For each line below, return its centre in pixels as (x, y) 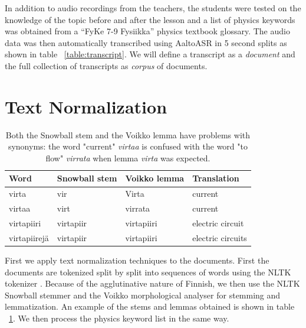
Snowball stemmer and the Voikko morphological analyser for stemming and (143, 295)
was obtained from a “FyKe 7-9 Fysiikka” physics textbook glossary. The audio (147, 31)
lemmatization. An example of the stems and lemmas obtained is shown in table (150, 306)
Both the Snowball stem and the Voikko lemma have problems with (128, 134)
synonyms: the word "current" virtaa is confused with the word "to (128, 146)
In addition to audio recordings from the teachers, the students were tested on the (153, 8)
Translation (216, 178)
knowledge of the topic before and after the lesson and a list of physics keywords (150, 19)
